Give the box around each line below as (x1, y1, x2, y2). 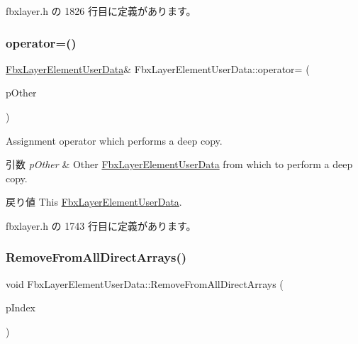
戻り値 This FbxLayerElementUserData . (6, 194, 182, 209)
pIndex (6, 300, 36, 315)
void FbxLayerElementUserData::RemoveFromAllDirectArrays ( (6, 276, 284, 291)
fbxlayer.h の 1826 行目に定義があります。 (6, 4, 196, 18)
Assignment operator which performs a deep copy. (6, 133, 223, 148)
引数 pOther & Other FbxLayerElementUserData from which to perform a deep (6, 157, 353, 172)
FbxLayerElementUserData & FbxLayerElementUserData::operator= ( (6, 61, 310, 76)
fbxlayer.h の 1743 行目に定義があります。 (6, 218, 196, 233)
